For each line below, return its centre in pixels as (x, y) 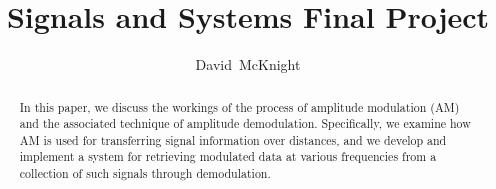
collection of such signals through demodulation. (145, 173)
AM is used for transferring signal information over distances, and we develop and (233, 139)
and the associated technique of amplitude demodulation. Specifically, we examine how (245, 123)
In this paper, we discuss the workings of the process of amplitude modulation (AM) (239, 106)
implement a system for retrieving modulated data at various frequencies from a (228, 156)
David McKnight (248, 64)
